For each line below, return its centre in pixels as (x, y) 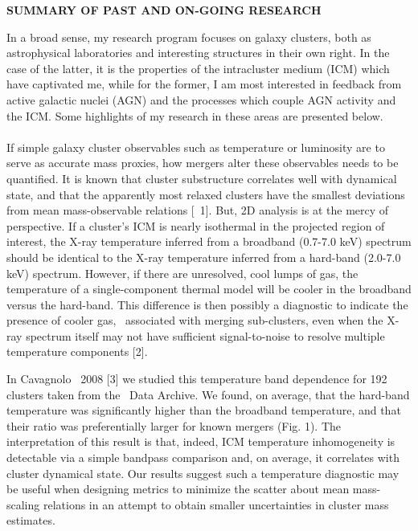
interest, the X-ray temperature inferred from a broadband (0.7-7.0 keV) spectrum (209, 241)
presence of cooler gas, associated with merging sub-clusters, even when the (195, 320)
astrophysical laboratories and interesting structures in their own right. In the (198, 53)
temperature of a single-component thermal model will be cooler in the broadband (209, 289)
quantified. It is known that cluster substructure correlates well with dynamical (202, 178)
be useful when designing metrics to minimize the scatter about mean (178, 489)
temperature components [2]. (77, 351)
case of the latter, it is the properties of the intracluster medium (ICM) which (198, 68)
